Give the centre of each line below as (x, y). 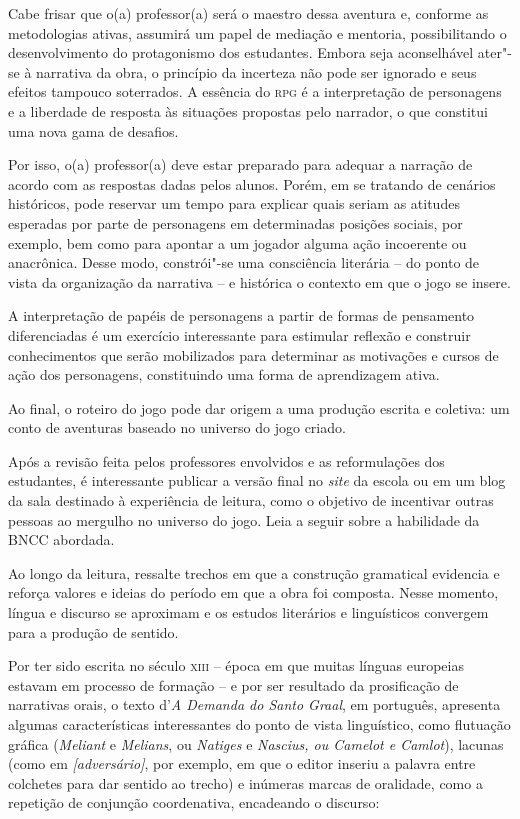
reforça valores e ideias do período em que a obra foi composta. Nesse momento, (253, 592)
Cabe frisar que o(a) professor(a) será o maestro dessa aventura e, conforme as (248, 13)
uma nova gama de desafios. (93, 130)
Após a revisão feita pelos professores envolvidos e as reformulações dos (226, 460)
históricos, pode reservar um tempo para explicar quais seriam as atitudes (234, 203)
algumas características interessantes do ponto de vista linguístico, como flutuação (259, 724)
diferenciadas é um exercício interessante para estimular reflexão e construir (239, 334)
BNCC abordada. (61, 539)
